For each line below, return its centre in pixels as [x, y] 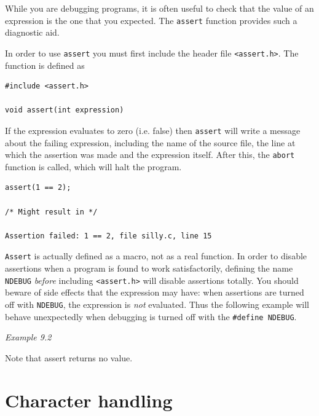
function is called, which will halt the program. [93, 166]
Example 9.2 [28, 337]
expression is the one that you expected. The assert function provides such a [151, 20]
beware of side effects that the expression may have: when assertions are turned [155, 292]
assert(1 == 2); [38, 188]
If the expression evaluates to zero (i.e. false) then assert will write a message [153, 130]
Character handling [89, 400]
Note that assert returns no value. [69, 357]
